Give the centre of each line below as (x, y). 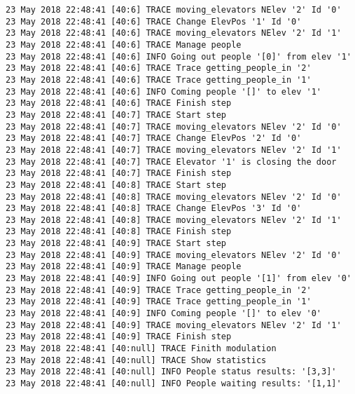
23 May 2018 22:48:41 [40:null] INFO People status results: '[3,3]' (171, 372)
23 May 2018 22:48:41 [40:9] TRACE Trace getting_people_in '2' (159, 290)
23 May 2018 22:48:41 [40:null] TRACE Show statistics (136, 360)
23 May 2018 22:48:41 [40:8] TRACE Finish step (119, 232)
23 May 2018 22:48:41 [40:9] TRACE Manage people (124, 267)
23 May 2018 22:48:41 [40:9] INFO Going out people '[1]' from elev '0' (179, 279)
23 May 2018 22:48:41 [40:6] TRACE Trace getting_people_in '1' (159, 80)
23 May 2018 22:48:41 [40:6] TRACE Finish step (119, 103)
